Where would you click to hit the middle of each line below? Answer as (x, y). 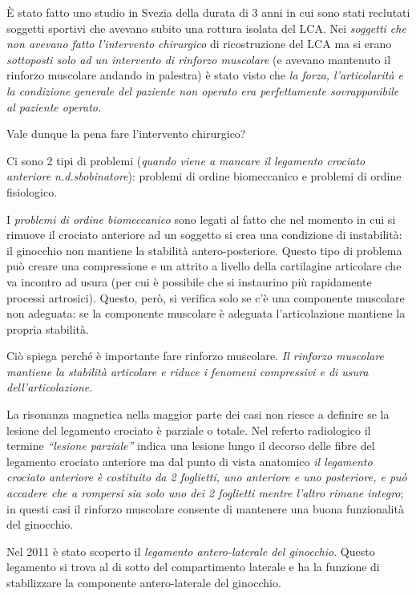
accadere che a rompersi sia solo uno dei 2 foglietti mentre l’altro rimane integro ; (205, 493)
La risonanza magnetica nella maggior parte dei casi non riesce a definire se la (198, 414)
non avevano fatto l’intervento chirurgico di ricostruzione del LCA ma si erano (199, 44)
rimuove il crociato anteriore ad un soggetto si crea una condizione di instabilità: (204, 235)
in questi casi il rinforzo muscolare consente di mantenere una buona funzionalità (205, 508)
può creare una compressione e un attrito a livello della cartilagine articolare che (204, 266)
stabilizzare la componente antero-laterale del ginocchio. (144, 582)
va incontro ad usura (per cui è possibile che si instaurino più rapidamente (189, 281)
